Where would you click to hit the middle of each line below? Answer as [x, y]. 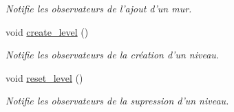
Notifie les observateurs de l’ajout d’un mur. [99, 8]
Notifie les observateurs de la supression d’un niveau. [117, 101]
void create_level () [47, 31]
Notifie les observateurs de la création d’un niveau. [113, 55]
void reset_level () [44, 77]
